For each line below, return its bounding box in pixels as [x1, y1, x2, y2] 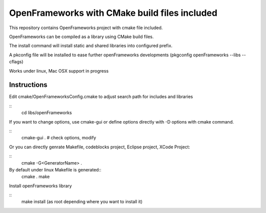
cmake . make [21, 173, 50, 180]
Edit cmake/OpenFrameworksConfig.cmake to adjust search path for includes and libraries [9, 94, 193, 100]
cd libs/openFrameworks [21, 110, 72, 116]
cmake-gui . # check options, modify [21, 135, 96, 141]
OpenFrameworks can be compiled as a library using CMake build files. [9, 34, 154, 40]
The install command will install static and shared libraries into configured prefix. [9, 43, 172, 49]
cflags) [9, 59, 24, 65]
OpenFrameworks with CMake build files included [9, 7, 218, 18]
